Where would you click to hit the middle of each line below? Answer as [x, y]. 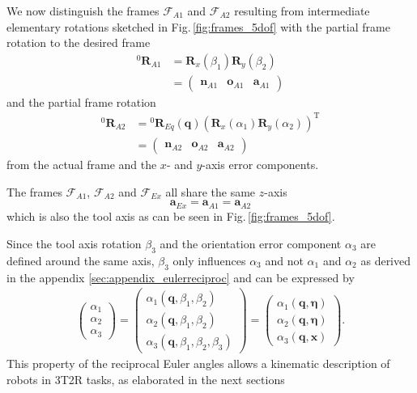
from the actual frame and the [82, 164]
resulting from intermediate [302, 11]
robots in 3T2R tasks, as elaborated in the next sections [146, 379]
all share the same [211, 191]
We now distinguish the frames [83, 11]
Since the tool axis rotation [74, 243]
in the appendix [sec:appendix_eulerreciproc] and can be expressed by [181, 277]
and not [284, 260]
